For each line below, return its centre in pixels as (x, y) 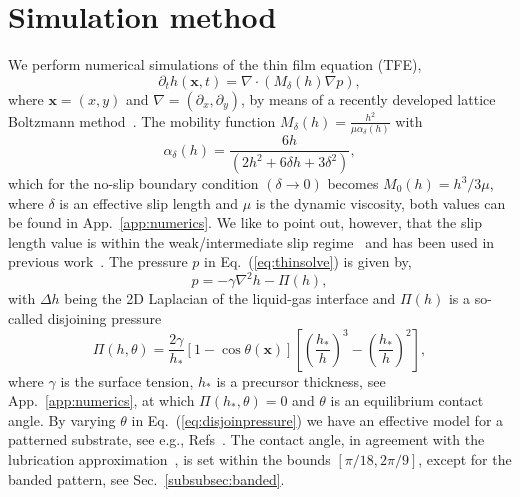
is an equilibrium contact (407, 400)
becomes (353, 183)
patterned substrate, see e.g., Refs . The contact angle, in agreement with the (246, 439)
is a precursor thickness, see (301, 380)
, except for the (465, 459)
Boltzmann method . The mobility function (142, 120)
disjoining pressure (104, 318)
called (25, 318)
